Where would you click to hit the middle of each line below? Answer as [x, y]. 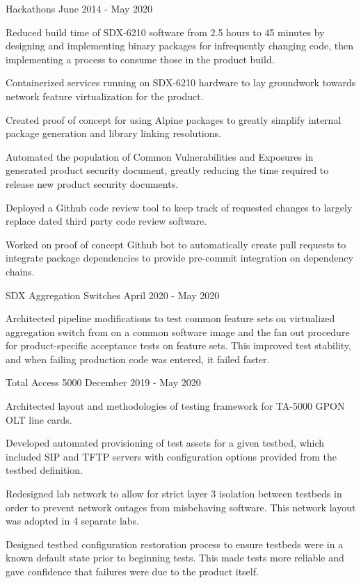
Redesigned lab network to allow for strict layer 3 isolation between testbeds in [174, 494]
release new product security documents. [92, 183]
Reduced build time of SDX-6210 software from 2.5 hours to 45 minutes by [165, 32]
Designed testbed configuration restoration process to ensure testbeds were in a [175, 544]
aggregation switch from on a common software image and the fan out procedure [178, 332]
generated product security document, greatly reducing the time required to [167, 170]
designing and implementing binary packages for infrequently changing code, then [180, 46]
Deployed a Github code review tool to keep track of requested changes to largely [179, 207]
